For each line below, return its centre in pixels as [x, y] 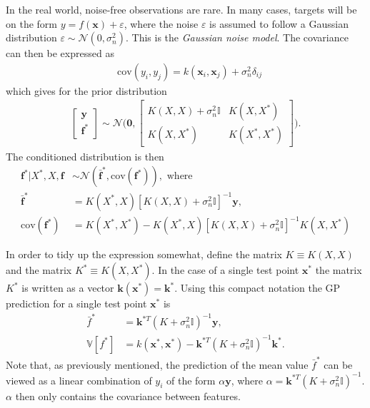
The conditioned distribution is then [85, 156]
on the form [31, 23]
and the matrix [39, 270]
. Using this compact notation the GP [257, 287]
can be [338, 364]
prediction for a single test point [76, 303]
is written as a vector [68, 287]
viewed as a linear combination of [79, 380]
